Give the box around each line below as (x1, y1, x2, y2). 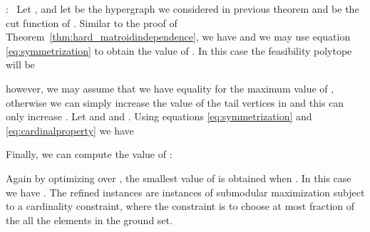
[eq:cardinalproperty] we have (6, 122, 134, 137)
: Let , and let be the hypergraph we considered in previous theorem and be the (6, 1, 359, 16)
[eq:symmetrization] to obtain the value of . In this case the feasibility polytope (6, 43, 352, 58)
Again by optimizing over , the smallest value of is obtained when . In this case (6, 170, 351, 185)
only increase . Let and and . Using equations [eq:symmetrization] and (6, 109, 312, 124)
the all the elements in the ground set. (6, 212, 173, 227)
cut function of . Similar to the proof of (6, 15, 178, 30)
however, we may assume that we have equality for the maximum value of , (6, 80, 334, 95)
